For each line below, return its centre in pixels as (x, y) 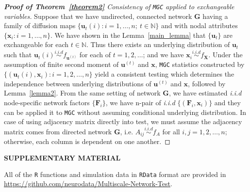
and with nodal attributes (200, 25)
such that (18, 55)
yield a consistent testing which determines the (165, 74)
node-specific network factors (47, 102)
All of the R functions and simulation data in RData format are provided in (115, 174)
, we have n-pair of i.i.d (140, 102)
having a (215, 16)
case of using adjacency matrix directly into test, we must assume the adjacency (123, 121)
